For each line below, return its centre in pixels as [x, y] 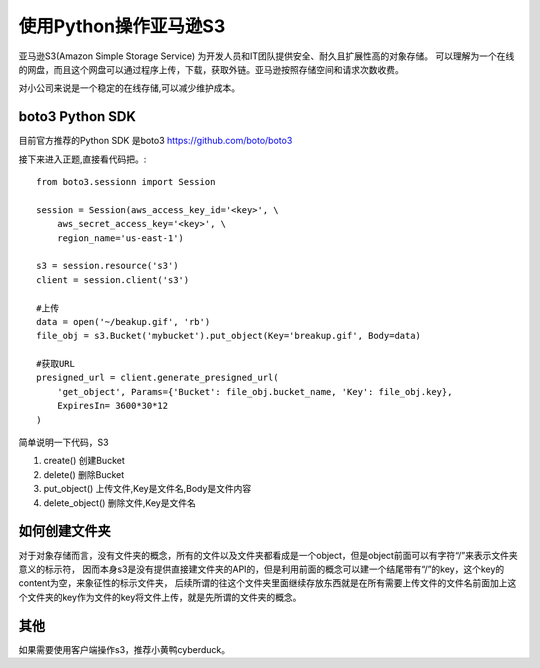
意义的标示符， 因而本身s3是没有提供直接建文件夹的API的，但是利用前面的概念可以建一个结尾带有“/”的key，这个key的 [261, 569]
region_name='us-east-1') [120, 238]
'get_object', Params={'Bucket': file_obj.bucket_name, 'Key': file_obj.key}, [254, 391]
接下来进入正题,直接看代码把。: [82, 159]
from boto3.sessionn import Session [126, 182]
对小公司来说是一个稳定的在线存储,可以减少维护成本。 [129, 88]
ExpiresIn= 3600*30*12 [112, 406]
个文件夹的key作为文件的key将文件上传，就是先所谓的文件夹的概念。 [160, 597]
